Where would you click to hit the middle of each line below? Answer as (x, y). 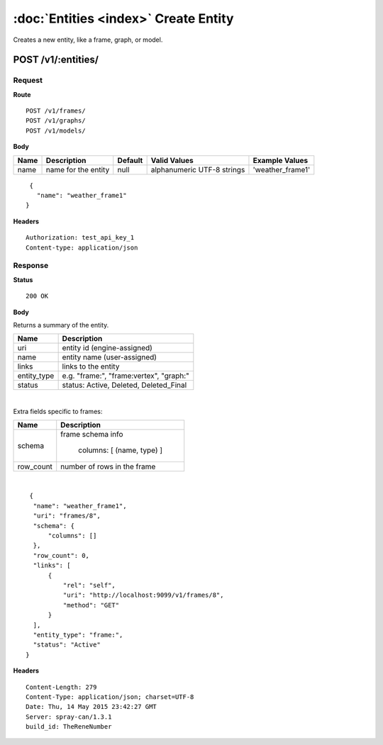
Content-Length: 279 (61, 687)
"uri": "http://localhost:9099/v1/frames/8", (143, 595)
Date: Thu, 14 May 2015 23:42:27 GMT (91, 707)
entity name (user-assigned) (110, 357)
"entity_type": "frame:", (78, 635)
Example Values (281, 160)
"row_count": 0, (61, 555)
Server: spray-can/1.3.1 (69, 717)
